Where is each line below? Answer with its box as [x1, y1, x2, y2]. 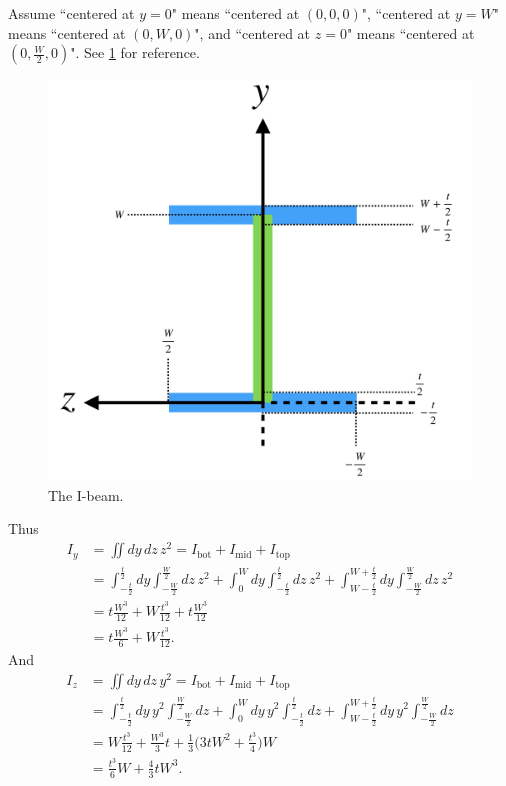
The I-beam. [48, 484, 124, 505]
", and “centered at [194, 22, 311, 43]
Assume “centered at [8, 3, 135, 23]
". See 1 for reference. [70, 42, 200, 63]
